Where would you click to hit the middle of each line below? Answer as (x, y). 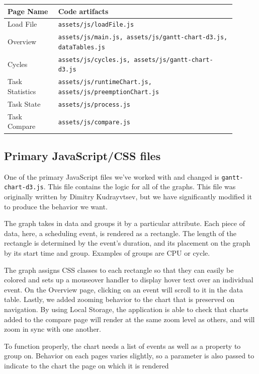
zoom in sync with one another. (53, 329)
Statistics (22, 91)
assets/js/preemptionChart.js (109, 92)
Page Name (28, 11)
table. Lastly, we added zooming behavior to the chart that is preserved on (119, 299)
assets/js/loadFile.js (96, 25)
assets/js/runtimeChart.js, (105, 82)
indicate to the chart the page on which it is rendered (87, 365)
